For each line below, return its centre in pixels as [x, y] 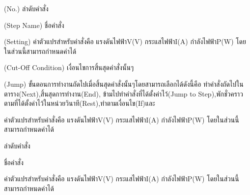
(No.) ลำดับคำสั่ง [26, 8]
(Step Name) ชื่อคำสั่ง [34, 25]
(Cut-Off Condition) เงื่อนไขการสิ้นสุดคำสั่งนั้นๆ [69, 67]
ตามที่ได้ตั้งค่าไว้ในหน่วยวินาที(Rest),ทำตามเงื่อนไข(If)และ [80, 103]
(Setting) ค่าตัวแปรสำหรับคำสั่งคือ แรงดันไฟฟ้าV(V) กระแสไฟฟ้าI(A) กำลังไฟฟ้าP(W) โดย [125, 41]
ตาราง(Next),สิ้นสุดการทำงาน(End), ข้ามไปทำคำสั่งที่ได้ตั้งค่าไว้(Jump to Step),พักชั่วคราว [124, 93]
